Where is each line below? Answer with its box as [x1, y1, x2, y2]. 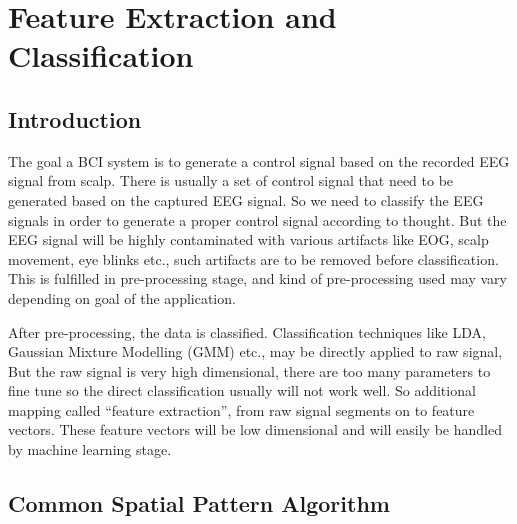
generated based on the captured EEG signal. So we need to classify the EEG [8, 189, 484, 210]
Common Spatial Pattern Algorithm [8, 488, 390, 519]
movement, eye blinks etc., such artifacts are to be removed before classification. [8, 248, 499, 269]
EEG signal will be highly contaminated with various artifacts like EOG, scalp [8, 229, 489, 250]
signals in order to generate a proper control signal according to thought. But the [8, 209, 507, 230]
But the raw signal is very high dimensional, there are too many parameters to [8, 360, 491, 381]
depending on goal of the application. [8, 287, 236, 308]
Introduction [8, 103, 142, 134]
